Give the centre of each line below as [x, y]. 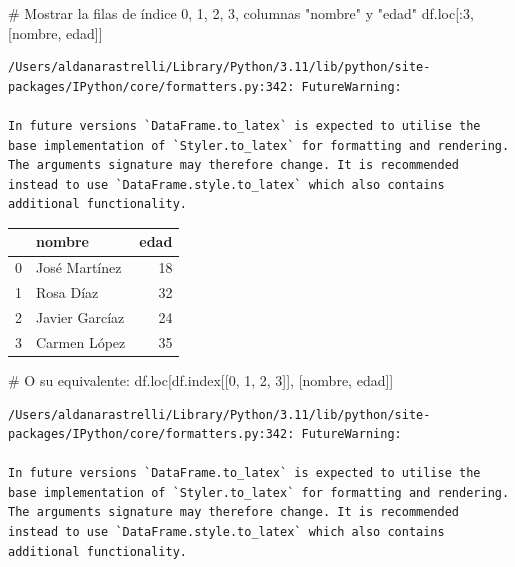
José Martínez [79, 267]
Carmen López [81, 341]
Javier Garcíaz [80, 316]
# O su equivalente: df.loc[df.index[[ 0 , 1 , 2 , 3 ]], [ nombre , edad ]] [201, 379]
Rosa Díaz [67, 292]
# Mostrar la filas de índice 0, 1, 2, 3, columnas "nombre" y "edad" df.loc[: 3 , [241, 13]
